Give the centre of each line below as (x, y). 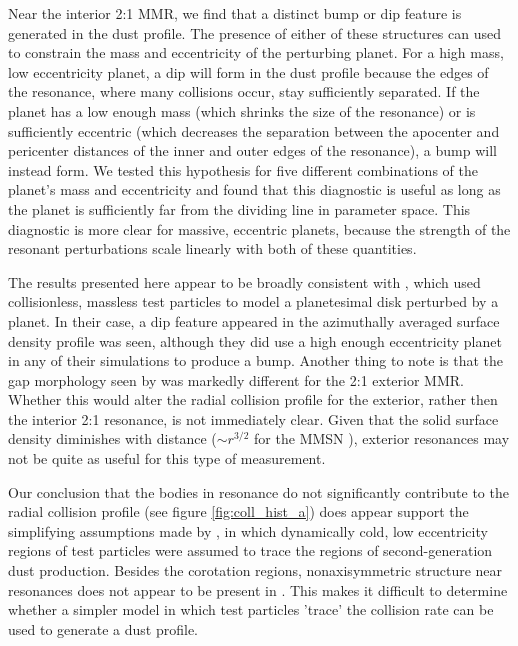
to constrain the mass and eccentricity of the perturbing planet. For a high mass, (256, 52)
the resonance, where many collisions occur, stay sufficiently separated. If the (244, 91)
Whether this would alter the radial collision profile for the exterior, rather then (253, 399)
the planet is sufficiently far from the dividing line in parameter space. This (239, 208)
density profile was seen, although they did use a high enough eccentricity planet (255, 340)
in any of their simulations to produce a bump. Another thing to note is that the (256, 360)
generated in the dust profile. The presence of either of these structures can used (254, 32)
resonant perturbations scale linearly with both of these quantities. (212, 248)
